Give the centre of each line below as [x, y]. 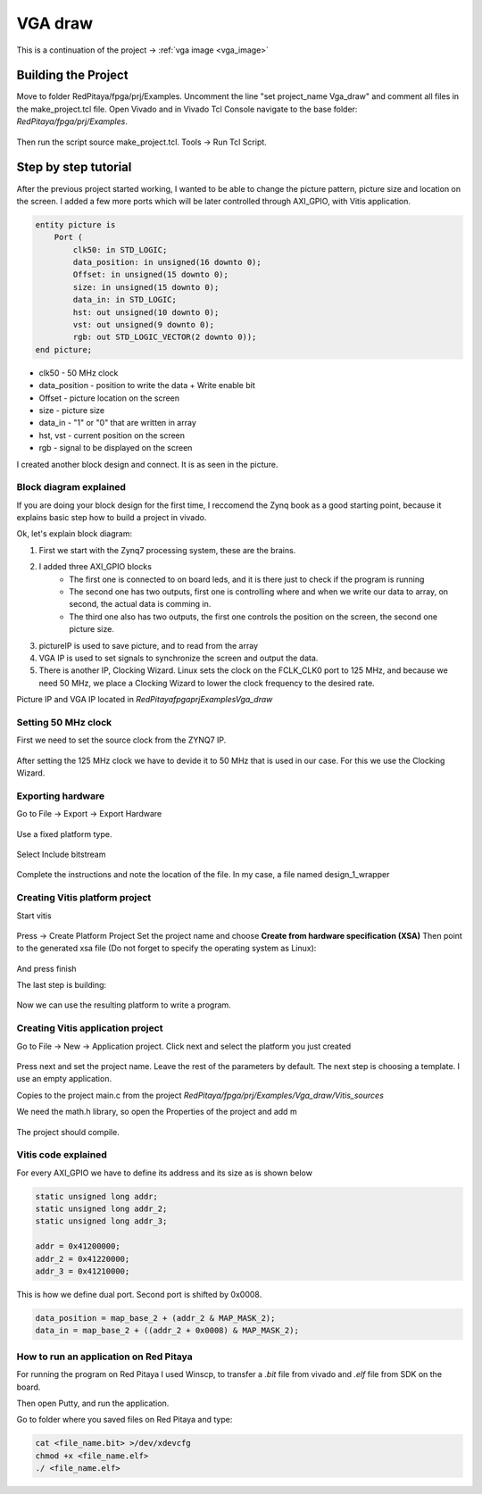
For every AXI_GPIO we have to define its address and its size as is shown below [164, 1173]
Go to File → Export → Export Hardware [89, 814]
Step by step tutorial [74, 167]
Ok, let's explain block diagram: [75, 534]
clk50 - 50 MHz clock [79, 373]
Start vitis [34, 916]
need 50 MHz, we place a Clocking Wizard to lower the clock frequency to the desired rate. [207, 683]
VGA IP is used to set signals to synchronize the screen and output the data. [179, 658]
